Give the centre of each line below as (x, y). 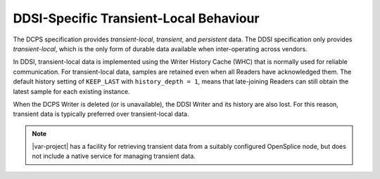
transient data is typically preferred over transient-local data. (101, 114)
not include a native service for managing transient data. (114, 156)
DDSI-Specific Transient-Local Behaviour (136, 18)
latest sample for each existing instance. (71, 91)
